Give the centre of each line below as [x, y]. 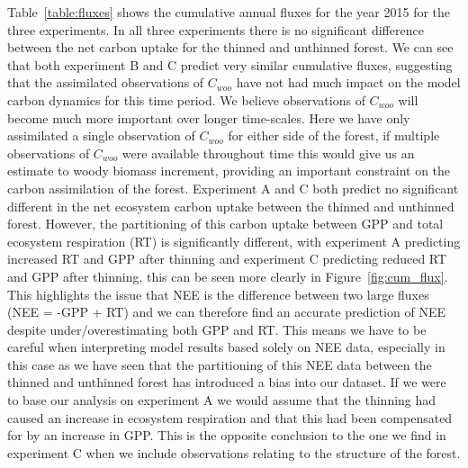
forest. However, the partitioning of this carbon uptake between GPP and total [225, 224]
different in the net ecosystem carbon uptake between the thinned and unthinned [231, 206]
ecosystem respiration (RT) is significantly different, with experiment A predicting [234, 241]
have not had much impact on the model [348, 82]
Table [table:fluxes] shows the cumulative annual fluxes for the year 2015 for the [229, 12]
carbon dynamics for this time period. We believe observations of [186, 99]
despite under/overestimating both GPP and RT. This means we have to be [217, 329]
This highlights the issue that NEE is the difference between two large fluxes [218, 294]
